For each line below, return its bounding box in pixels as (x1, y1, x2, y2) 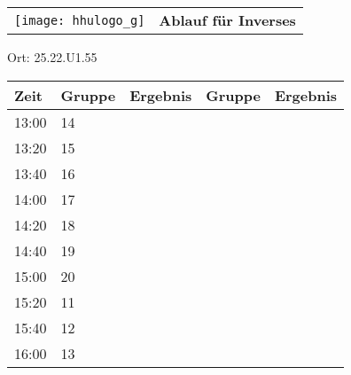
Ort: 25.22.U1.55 (7, 48, 97, 66)
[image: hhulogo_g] (14, 12, 145, 27)
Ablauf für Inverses (159, 10, 296, 30)
